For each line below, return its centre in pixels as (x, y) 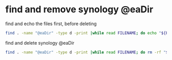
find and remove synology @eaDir (79, 9)
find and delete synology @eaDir (40, 43)
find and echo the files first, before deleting (51, 24)
